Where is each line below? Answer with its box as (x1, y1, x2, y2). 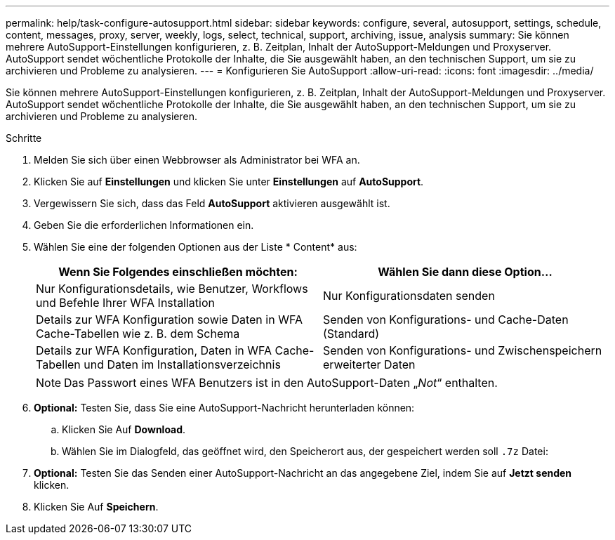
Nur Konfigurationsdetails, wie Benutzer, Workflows (36, 282, 308, 296)
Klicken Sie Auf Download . (62, 423, 186, 435)
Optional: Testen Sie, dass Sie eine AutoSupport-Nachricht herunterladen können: (34, 402, 415, 414)
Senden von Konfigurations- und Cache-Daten (323, 312, 569, 327)
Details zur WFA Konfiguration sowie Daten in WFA (36, 312, 303, 327)
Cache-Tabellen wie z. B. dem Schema (36, 327, 240, 341)
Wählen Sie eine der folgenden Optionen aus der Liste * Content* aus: (34, 241, 357, 253)
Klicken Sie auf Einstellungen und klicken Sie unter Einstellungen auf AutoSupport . (34, 176, 424, 187)
